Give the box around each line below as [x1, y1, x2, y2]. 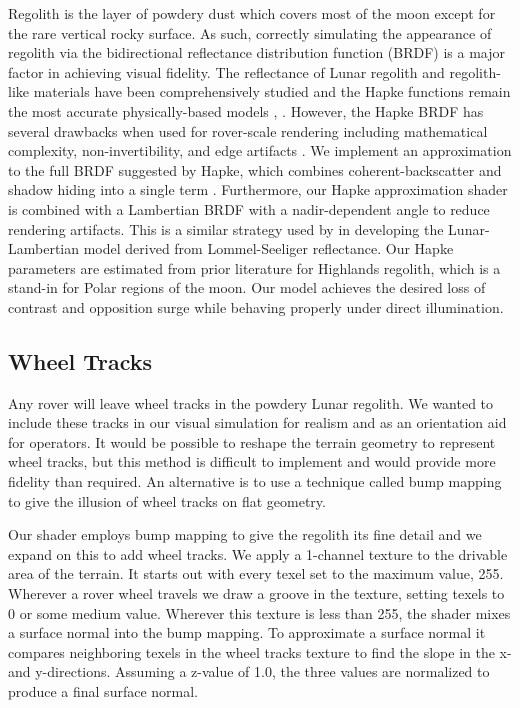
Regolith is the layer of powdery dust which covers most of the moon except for [8, 3, 496, 23]
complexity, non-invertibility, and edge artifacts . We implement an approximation [8, 140, 512, 161]
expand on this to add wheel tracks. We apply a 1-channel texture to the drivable [8, 543, 508, 564]
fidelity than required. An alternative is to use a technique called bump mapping [8, 471, 502, 492]
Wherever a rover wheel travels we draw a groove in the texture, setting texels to [8, 583, 505, 604]
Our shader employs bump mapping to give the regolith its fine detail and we [8, 524, 482, 545]
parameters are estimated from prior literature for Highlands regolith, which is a [8, 257, 501, 278]
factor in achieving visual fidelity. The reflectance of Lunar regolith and [8, 61, 445, 82]
